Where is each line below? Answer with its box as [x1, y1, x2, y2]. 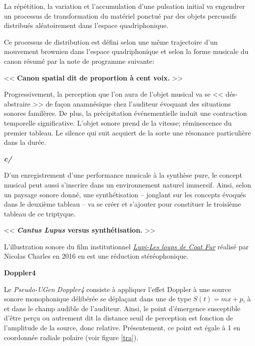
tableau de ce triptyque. [4, 208, 76, 218]
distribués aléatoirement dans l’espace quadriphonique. [4, 20, 169, 30]
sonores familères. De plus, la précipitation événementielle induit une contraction [4, 108, 247, 118]
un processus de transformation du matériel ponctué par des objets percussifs [4, 10, 237, 21]
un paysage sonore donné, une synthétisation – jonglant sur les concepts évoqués [4, 189, 246, 199]
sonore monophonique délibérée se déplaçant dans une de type [4, 293, 191, 304]
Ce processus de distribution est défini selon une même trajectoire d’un [4, 36, 218, 47]
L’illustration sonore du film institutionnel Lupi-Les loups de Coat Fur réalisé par [4, 241, 249, 251]
